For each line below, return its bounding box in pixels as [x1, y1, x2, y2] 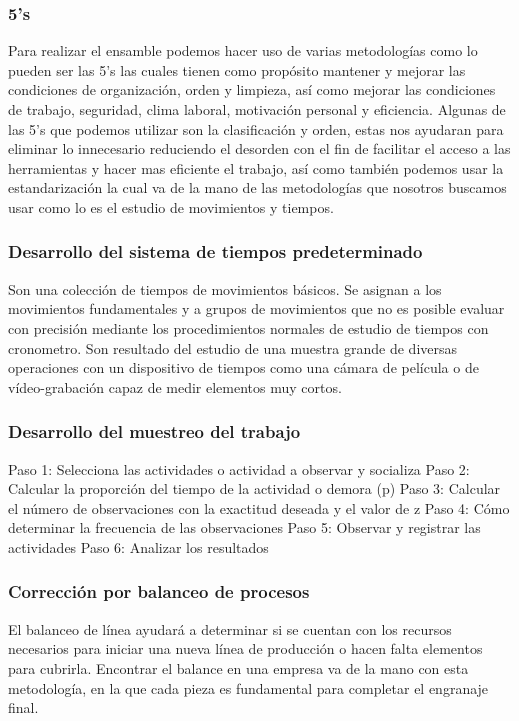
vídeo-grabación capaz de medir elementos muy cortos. [8, 376, 342, 397]
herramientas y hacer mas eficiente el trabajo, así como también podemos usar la [8, 157, 504, 178]
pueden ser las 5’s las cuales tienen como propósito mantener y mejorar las [8, 59, 466, 80]
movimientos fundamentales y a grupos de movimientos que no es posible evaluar [8, 298, 505, 319]
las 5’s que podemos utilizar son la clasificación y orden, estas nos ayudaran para [8, 118, 504, 139]
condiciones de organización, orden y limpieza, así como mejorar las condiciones [8, 79, 496, 100]
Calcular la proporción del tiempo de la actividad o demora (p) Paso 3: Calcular [8, 478, 501, 499]
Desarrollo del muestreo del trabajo [8, 419, 301, 444]
